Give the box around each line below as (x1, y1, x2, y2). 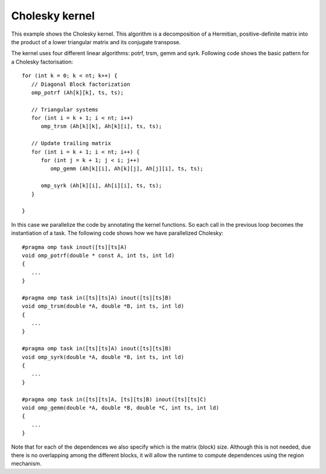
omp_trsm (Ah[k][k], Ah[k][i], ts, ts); (40, 123, 162, 130)
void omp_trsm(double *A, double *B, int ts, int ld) (22, 303, 184, 310)
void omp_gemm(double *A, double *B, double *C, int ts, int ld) (22, 404, 220, 411)
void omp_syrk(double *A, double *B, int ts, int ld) (22, 354, 184, 360)
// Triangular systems (31, 106, 99, 113)
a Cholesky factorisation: (11, 58, 74, 65)
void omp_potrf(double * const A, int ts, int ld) (22, 252, 175, 259)
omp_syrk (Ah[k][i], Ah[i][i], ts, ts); (40, 182, 162, 189)
